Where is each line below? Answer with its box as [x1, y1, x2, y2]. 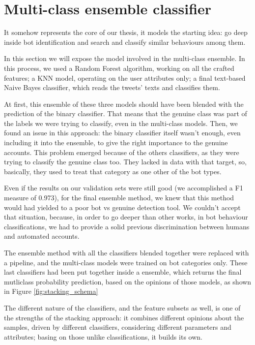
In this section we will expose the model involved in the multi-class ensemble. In [4, 53, 245, 63]
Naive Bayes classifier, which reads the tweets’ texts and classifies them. [4, 82, 220, 93]
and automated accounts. [4, 231, 80, 241]
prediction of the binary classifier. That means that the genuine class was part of [4, 108, 247, 119]
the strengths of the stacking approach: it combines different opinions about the [4, 312, 244, 322]
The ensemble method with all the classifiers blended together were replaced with [4, 248, 249, 257]
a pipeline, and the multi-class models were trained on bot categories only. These [4, 257, 248, 267]
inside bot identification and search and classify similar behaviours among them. [4, 36, 246, 47]
